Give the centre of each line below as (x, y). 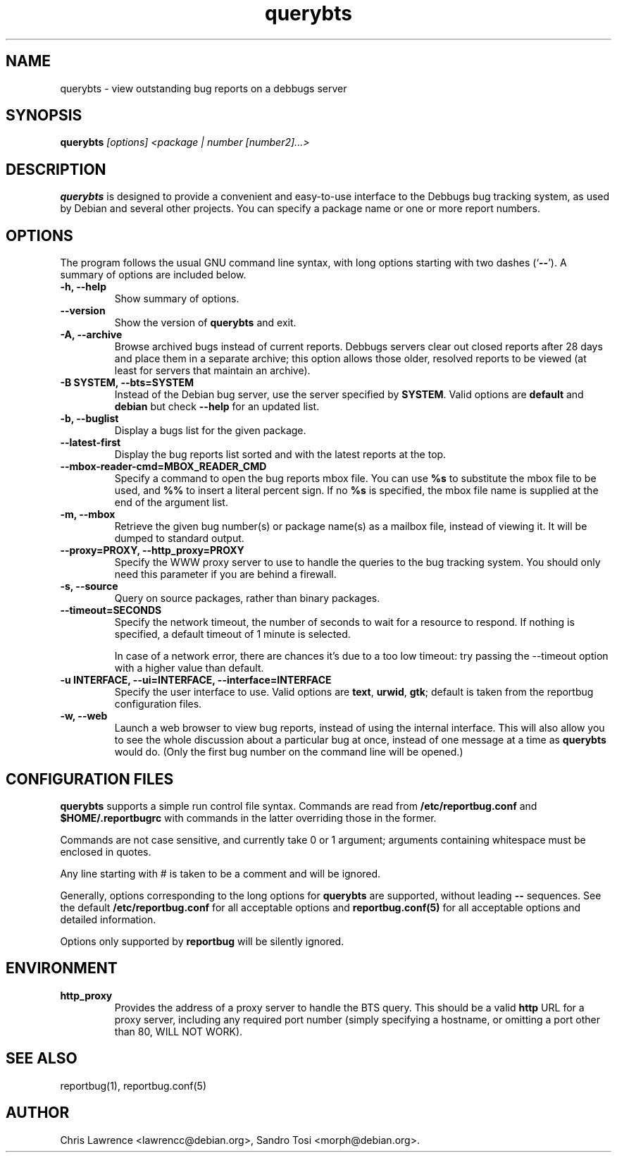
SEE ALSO (42, 1059)
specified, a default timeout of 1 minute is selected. (232, 634)
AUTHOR (38, 1113)
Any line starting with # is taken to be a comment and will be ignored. (220, 873)
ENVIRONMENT (62, 968)
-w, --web (84, 716)
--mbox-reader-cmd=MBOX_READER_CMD (163, 467)
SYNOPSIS (44, 116)
